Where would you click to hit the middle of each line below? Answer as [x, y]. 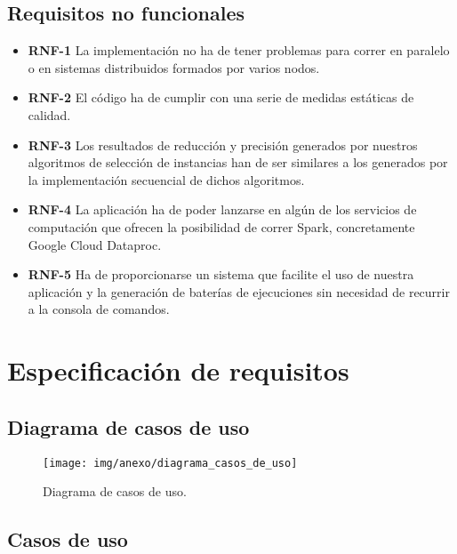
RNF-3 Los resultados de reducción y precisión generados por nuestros [223, 145]
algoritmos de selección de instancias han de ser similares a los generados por [238, 162]
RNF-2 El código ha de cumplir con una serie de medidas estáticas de [221, 97]
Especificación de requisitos [178, 370]
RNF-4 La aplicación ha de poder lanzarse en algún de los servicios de [222, 209]
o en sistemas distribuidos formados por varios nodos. [174, 67]
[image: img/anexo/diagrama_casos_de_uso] [170, 463]
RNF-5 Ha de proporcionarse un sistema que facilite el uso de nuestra [221, 274]
